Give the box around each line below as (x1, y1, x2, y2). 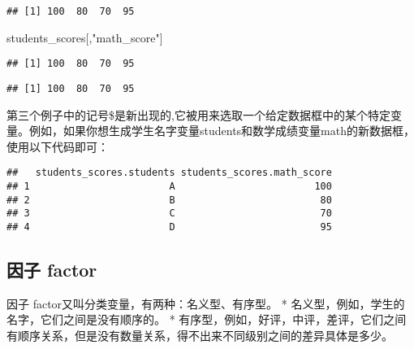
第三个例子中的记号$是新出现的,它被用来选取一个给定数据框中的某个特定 (6, 106, 390, 123)
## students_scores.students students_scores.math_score (6, 167, 332, 179)
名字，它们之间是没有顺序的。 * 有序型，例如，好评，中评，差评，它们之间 (6, 311, 407, 328)
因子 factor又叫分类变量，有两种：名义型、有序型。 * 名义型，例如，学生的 (6, 294, 405, 312)
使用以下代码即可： (6, 137, 109, 155)
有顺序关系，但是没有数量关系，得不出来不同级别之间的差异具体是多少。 (6, 327, 393, 344)
